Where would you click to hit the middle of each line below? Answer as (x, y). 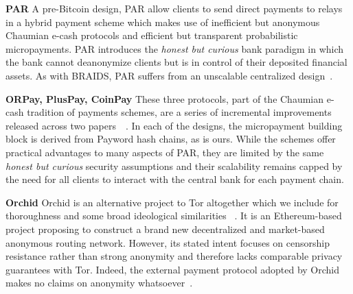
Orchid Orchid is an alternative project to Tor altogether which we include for (172, 202)
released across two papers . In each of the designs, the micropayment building (174, 125)
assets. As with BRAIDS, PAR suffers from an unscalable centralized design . (169, 75)
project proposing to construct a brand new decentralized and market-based (165, 229)
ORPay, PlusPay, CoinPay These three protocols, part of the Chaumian (165, 98)
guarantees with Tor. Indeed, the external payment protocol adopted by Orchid (173, 269)
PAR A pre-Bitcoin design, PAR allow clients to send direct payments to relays (174, 8)
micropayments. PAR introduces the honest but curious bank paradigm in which (175, 48)
